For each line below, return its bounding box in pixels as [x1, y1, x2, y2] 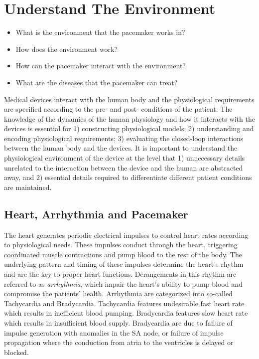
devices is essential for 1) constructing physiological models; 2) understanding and [4, 123, 254, 134]
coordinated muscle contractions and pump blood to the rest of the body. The [4, 249, 242, 259]
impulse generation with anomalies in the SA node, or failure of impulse [4, 327, 224, 338]
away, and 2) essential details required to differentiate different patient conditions [4, 172, 252, 182]
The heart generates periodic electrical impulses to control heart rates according [4, 229, 249, 240]
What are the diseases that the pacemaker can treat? [15, 77, 178, 87]
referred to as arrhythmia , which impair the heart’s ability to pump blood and [4, 278, 243, 289]
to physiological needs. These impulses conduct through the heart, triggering [4, 239, 238, 250]
